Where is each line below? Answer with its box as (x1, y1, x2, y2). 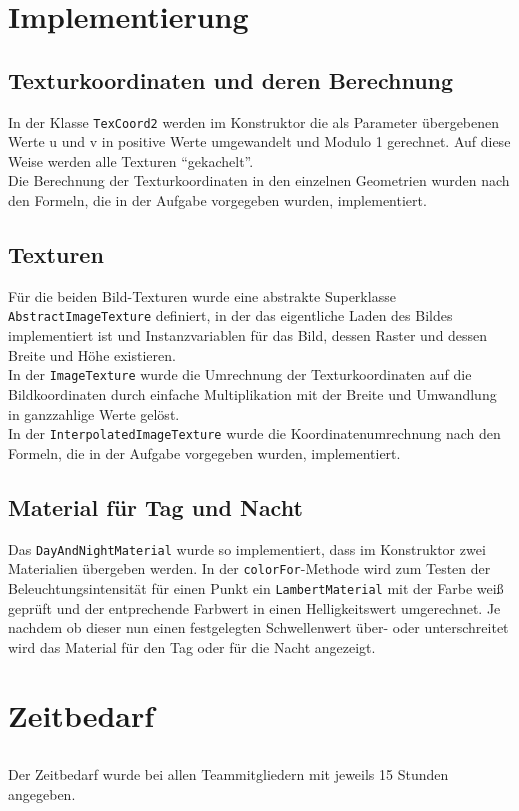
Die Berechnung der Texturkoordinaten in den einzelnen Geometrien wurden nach (8, 170, 510, 191)
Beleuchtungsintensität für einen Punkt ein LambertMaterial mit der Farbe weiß (8, 577, 504, 598)
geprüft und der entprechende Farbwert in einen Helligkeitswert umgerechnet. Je (8, 597, 501, 618)
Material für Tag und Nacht (8, 491, 303, 522)
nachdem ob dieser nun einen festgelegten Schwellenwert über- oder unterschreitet (8, 617, 509, 638)
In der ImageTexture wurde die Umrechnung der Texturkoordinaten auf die (8, 364, 472, 385)
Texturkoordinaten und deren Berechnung (8, 64, 454, 95)
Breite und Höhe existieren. (8, 344, 176, 365)
